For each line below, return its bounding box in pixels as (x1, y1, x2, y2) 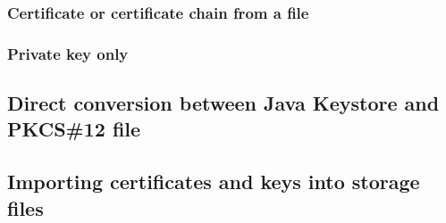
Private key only (7, 42, 129, 64)
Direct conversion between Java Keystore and (7, 89, 440, 117)
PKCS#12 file (7, 115, 141, 143)
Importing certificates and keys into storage (7, 168, 420, 195)
